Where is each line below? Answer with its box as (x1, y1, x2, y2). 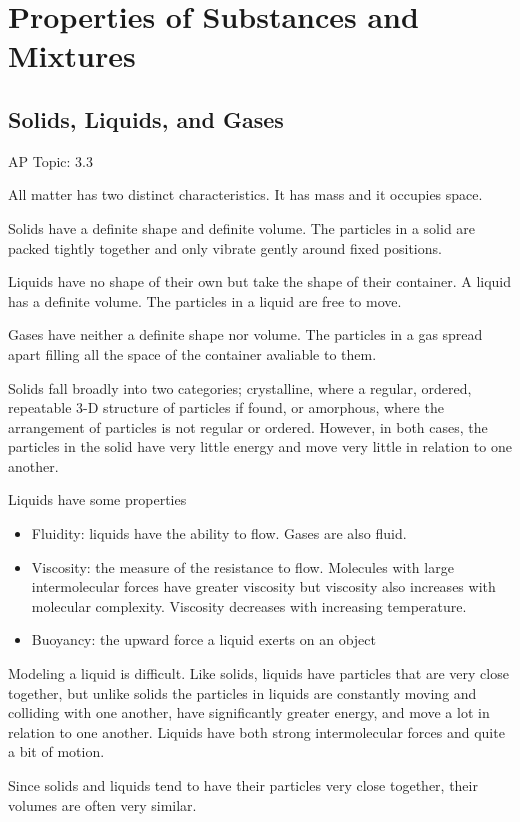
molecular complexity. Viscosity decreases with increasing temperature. (31, 595, 467, 616)
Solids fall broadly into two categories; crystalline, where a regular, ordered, (8, 377, 472, 398)
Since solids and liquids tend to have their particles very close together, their (8, 775, 478, 796)
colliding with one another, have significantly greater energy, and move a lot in (8, 702, 490, 723)
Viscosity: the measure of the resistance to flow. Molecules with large (31, 556, 454, 577)
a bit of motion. (8, 741, 105, 762)
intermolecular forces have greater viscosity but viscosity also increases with (31, 576, 496, 597)
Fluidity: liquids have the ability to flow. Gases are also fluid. (31, 523, 407, 544)
